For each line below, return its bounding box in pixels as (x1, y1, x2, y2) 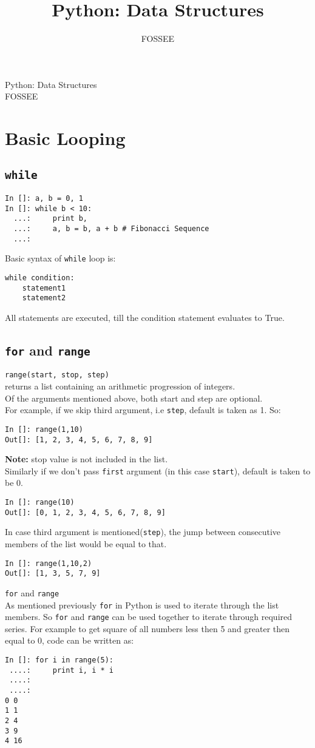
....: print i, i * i (9, 665, 113, 675)
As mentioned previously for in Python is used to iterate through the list (5, 598, 279, 611)
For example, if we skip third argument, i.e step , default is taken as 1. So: (5, 403, 281, 416)
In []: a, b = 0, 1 (5, 194, 83, 203)
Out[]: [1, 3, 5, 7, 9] (5, 569, 101, 578)
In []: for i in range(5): (5, 656, 113, 665)
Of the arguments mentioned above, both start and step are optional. (5, 391, 263, 404)
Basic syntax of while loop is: (5, 252, 116, 264)
